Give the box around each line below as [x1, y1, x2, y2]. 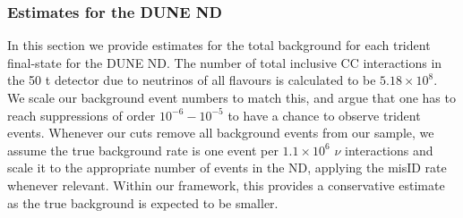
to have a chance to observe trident [227, 105, 421, 124]
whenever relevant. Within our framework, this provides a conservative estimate [7, 175, 445, 194]
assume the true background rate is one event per [7, 140, 279, 159]
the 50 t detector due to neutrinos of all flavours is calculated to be [7, 71, 376, 89]
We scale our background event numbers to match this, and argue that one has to [7, 88, 456, 106]
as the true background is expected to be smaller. [7, 193, 279, 212]
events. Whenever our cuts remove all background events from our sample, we [7, 123, 434, 142]
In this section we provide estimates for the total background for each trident [7, 36, 431, 54]
